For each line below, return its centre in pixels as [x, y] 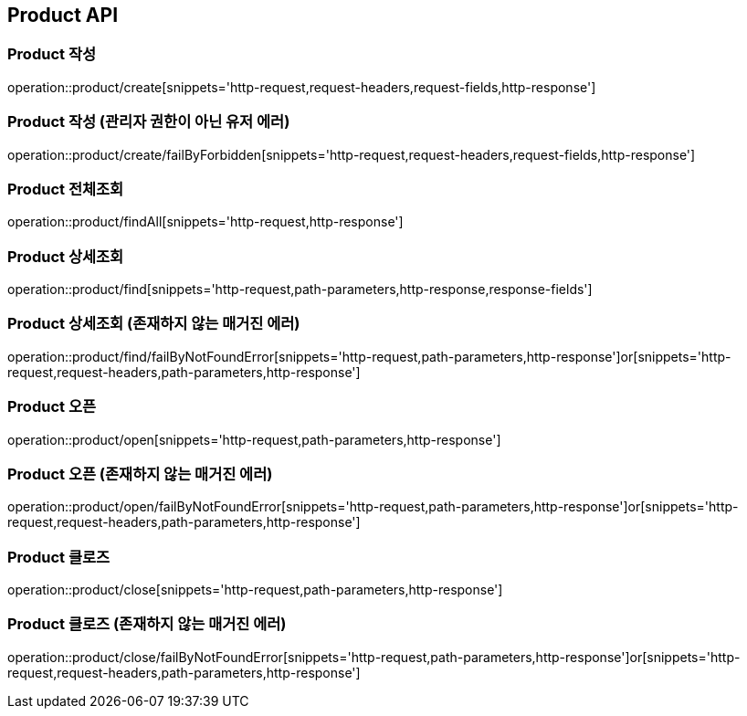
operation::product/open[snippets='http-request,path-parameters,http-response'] [254, 439]
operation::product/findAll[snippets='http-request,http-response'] [205, 222]
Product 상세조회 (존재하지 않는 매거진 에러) [154, 324]
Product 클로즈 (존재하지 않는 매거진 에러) [147, 624]
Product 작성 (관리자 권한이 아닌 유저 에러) [149, 122]
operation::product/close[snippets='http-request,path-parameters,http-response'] [255, 590]
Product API [63, 15]
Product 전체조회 [66, 189]
